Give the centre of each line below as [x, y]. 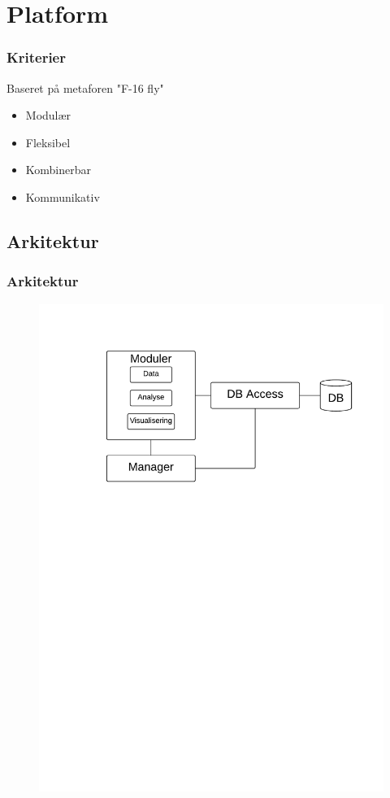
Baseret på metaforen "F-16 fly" [85, 87]
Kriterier [36, 57]
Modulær [48, 115]
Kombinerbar [58, 170]
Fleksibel [48, 142]
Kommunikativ [63, 196]
